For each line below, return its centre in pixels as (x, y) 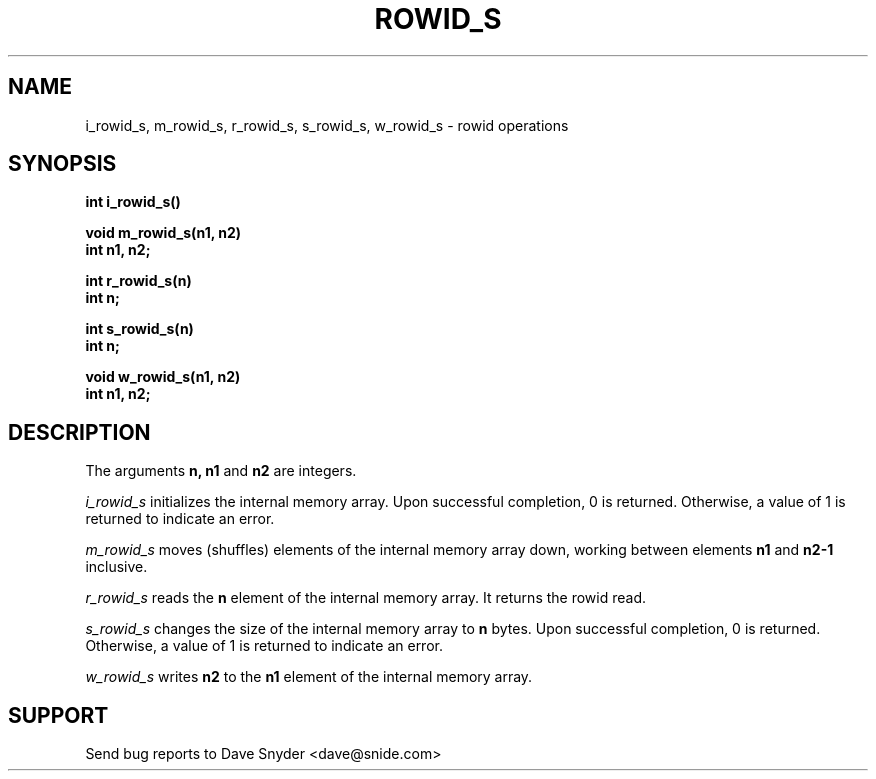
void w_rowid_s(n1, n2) (163, 377)
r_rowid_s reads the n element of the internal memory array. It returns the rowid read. (366, 598)
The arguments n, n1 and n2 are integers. (221, 471)
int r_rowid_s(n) (138, 281)
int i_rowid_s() (133, 202)
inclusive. (116, 567)
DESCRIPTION (79, 432)
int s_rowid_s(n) (139, 329)
